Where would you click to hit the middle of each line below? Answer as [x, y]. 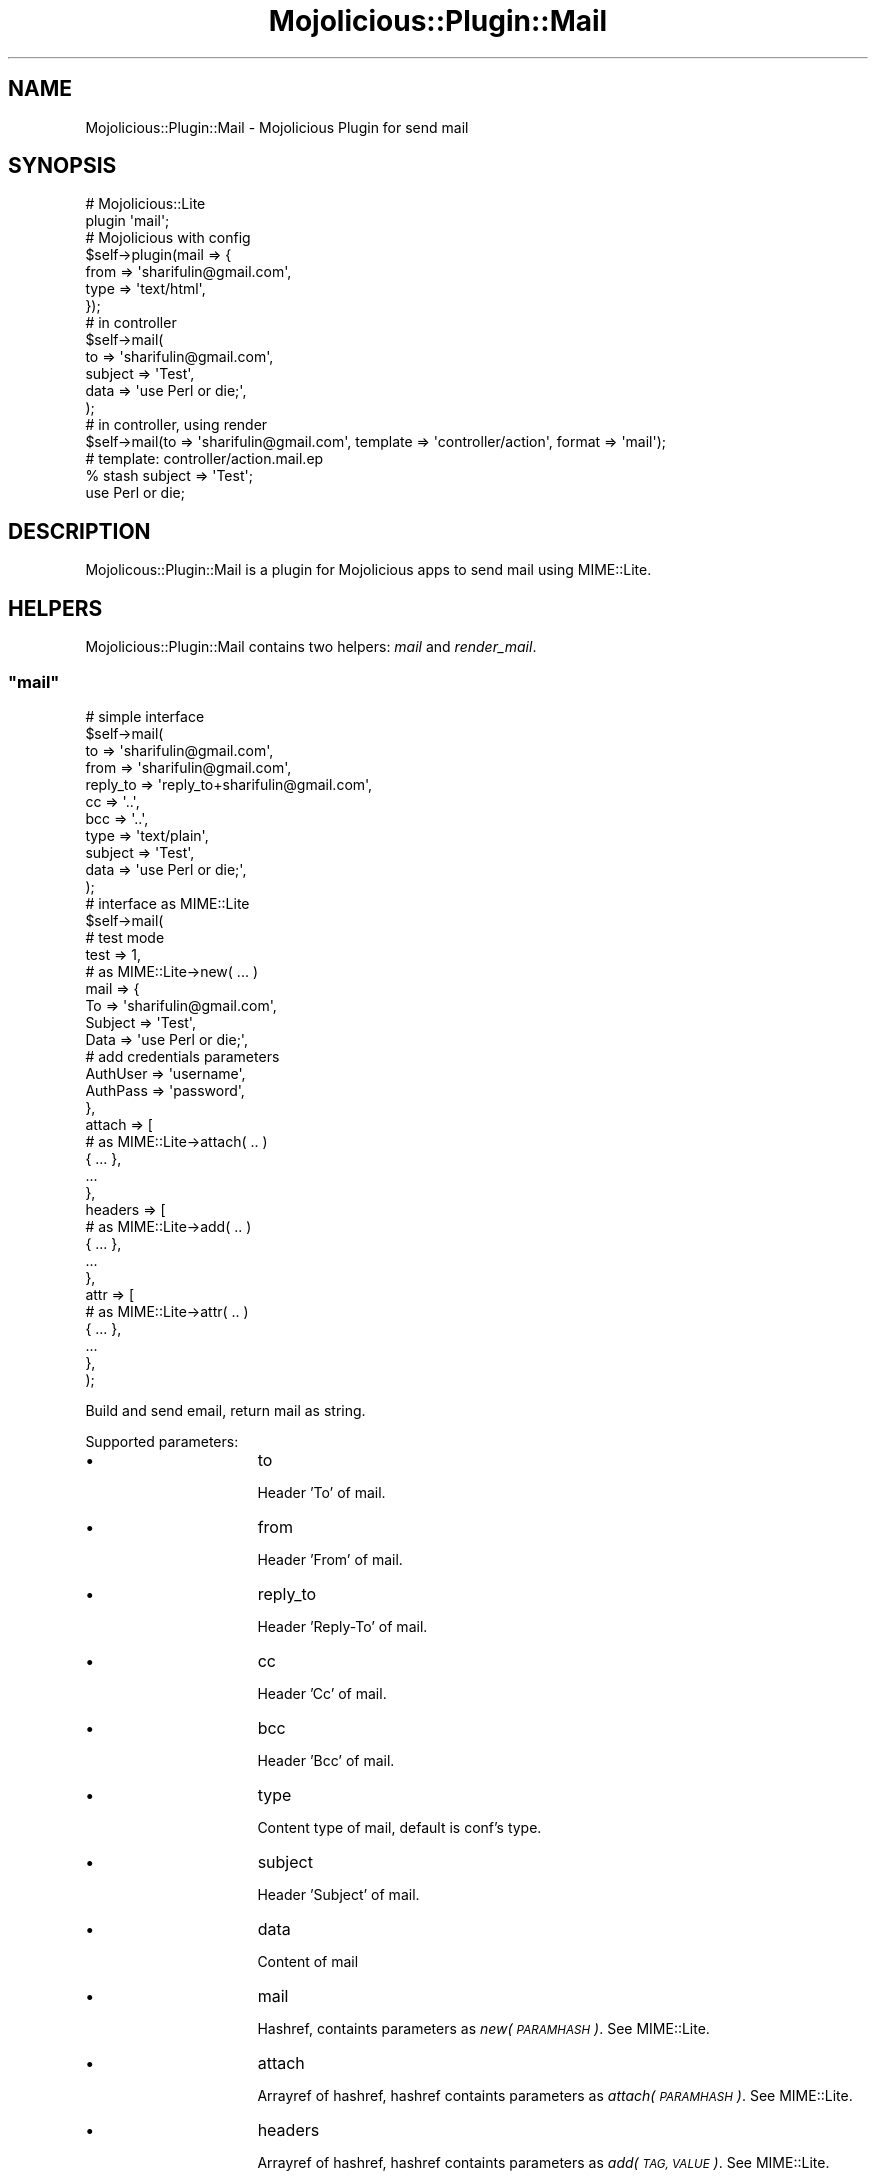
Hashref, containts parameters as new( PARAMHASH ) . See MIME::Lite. [483, 2028]
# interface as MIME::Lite [167, 903]
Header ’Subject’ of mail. [338, 1894]
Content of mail [308, 1961]
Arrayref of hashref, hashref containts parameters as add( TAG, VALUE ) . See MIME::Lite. [543, 2162]
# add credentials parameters [182, 1056]
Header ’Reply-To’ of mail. [342, 1626]
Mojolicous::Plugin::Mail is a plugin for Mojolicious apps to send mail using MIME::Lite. [368, 570]
